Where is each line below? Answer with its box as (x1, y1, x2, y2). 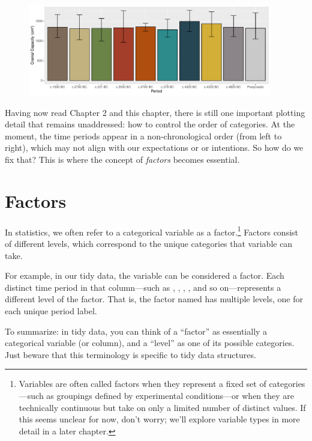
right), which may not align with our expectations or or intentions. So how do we (5, 141, 304, 154)
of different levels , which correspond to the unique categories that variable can (5, 237, 293, 249)
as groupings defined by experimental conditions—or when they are (46, 389, 295, 401)
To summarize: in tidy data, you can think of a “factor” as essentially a (5, 324, 268, 337)
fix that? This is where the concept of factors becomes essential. (5, 153, 240, 166)
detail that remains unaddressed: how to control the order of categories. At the (5, 118, 295, 130)
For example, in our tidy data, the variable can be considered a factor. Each (5, 269, 284, 282)
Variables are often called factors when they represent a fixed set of (19, 377, 266, 390)
